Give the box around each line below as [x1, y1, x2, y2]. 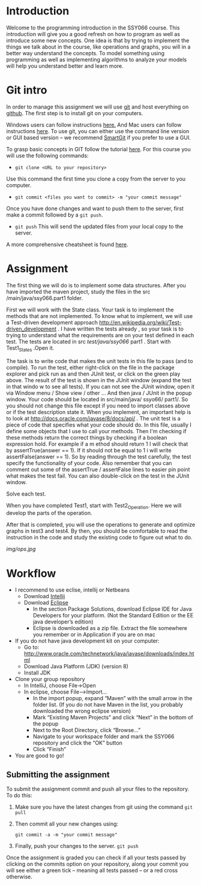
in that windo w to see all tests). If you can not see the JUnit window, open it [6, 383, 195, 390]
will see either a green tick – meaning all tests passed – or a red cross [6, 867, 178, 874]
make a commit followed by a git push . [6, 211, 103, 218]
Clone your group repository [14, 676, 85, 683]
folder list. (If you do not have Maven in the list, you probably [32, 701, 183, 709]
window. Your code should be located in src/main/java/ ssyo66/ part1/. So [6, 395, 188, 403]
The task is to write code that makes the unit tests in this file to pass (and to [6, 357, 193, 364]
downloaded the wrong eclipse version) [32, 707, 131, 715]
